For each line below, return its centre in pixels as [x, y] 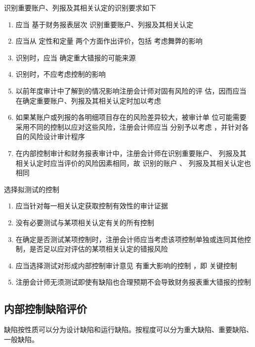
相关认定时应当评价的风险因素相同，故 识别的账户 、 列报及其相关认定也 [133, 163]
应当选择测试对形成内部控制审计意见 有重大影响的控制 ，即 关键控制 [126, 265]
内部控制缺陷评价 [45, 309]
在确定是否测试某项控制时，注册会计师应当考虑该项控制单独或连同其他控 [133, 239]
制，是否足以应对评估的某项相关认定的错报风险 [92, 249]
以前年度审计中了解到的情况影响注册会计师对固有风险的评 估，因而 [124, 90]
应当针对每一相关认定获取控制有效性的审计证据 [92, 206]
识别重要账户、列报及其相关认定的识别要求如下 [80, 7]
